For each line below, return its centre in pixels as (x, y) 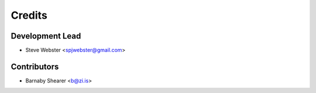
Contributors (35, 66)
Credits (29, 15)
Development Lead (46, 36)
